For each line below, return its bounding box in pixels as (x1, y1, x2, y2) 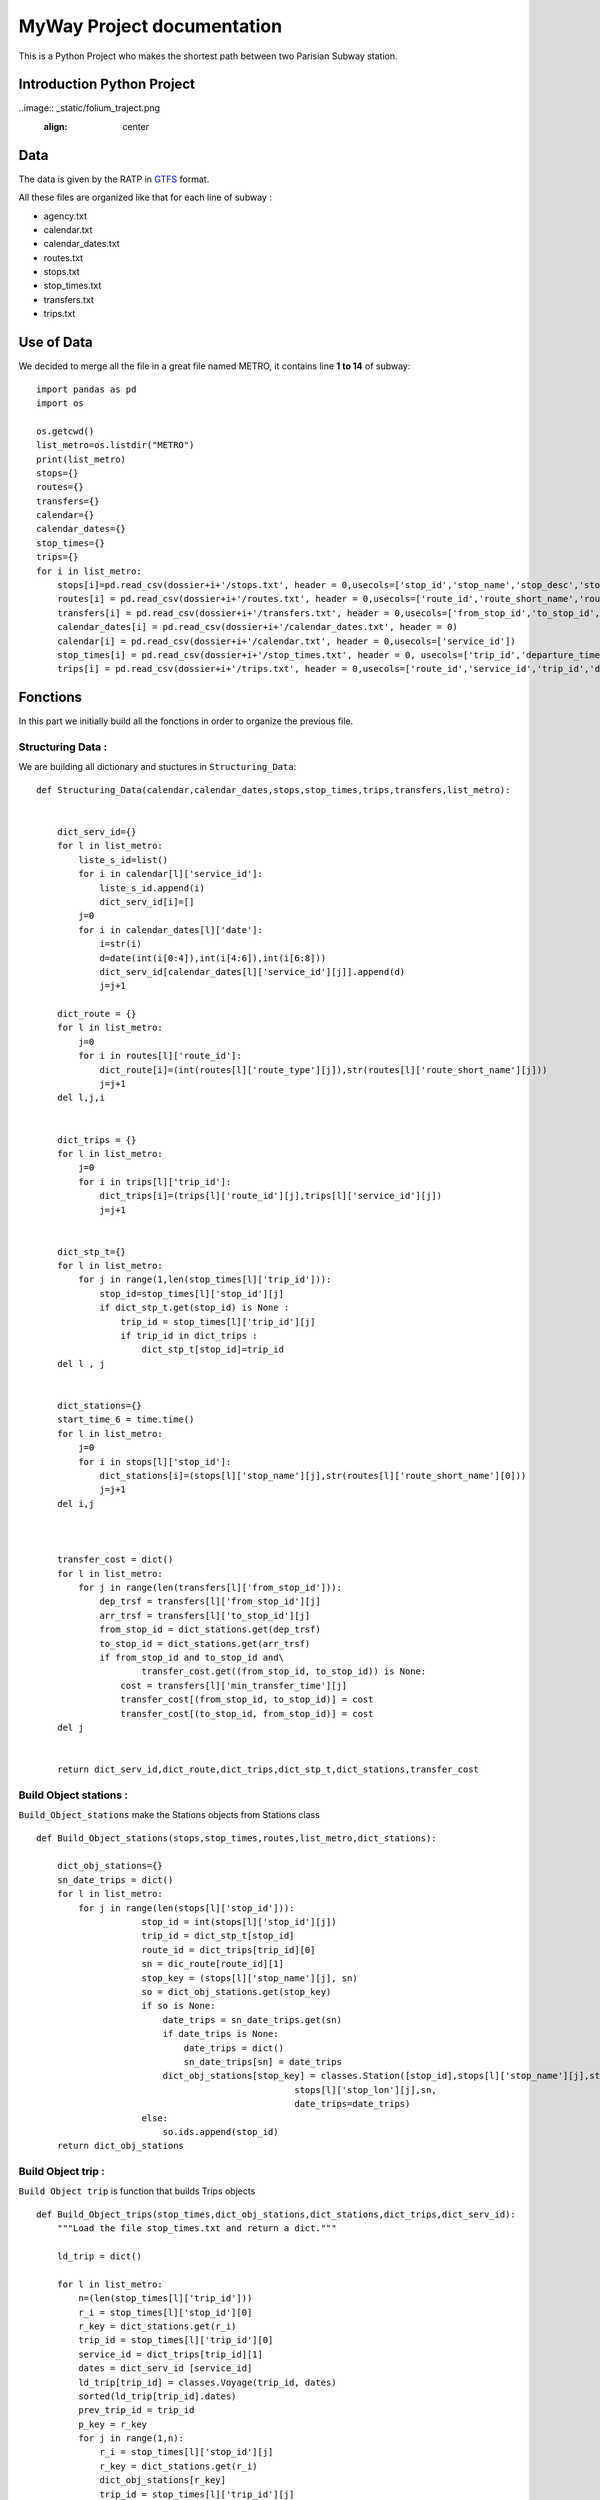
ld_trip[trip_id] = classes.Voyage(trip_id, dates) (78, 2376, 337, 2388)
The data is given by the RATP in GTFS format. (18, 173, 210, 185)
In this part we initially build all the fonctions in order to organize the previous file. (18, 715, 354, 727)
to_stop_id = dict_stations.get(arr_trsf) (99, 1638, 311, 1649)
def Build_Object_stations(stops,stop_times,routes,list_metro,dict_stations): (36, 1832, 437, 1844)
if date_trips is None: (162, 2028, 279, 2040)
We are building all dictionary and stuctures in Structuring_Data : (18, 761, 297, 773)
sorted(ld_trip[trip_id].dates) (78, 2390, 237, 2402)
